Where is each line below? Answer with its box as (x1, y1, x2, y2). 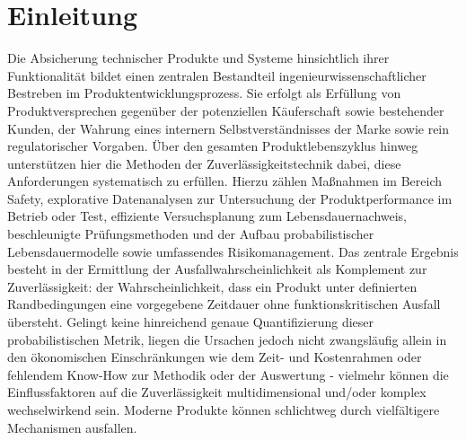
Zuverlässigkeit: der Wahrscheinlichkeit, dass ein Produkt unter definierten (7, 277, 418, 295)
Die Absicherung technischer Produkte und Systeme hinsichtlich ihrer (7, 48, 390, 67)
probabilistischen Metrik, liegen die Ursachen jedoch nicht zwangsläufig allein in (7, 330, 447, 348)
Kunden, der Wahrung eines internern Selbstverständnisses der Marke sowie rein (7, 119, 450, 137)
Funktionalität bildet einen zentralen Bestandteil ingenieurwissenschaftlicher (7, 66, 426, 84)
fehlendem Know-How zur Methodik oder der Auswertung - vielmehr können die (7, 365, 449, 383)
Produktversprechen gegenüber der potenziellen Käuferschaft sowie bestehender (7, 101, 444, 119)
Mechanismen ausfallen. (7, 418, 137, 436)
